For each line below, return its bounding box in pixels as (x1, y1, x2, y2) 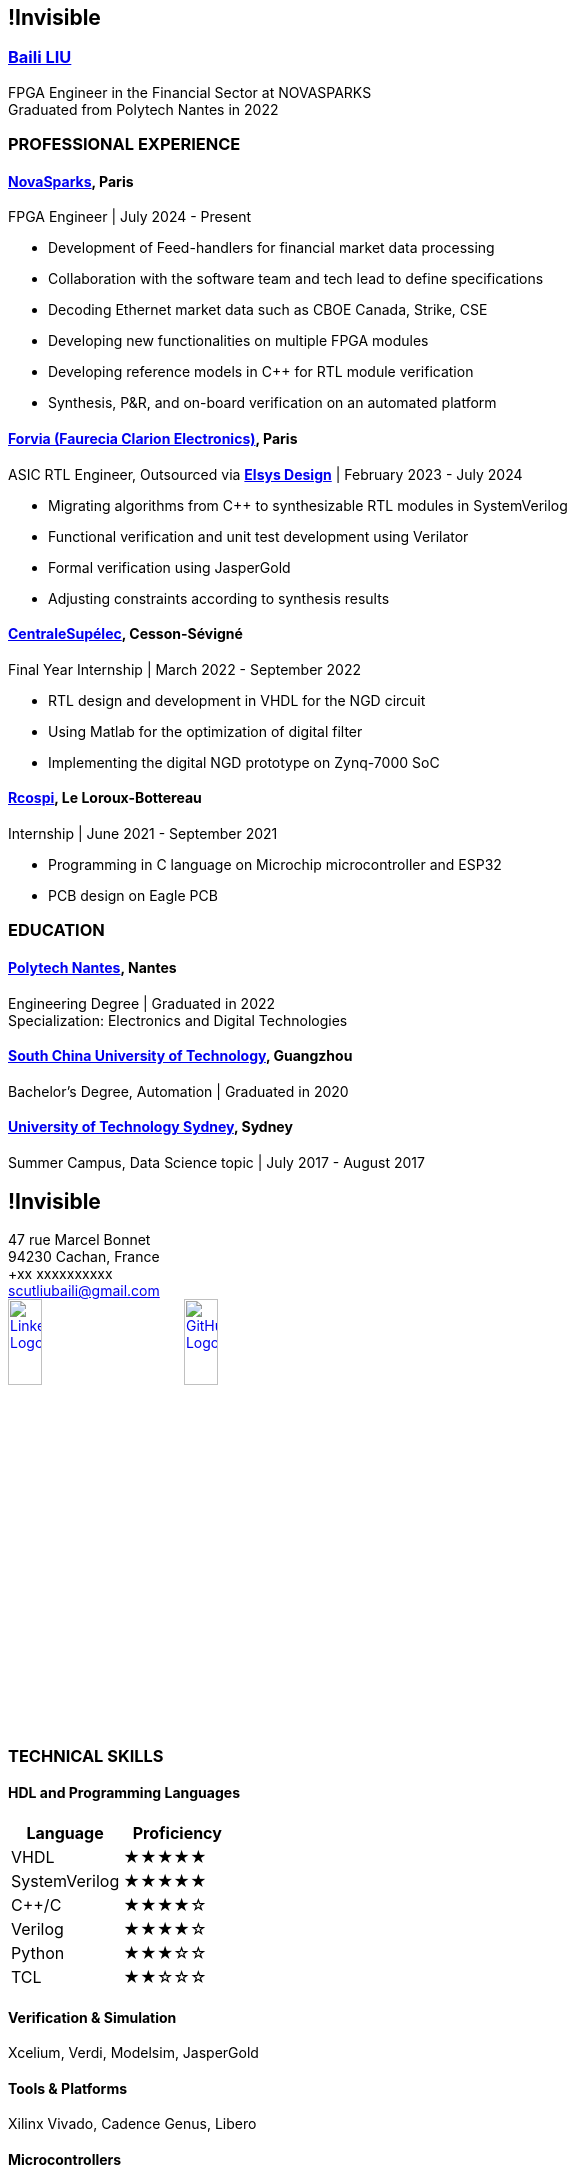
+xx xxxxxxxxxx (8, 1264, 113, 1282)
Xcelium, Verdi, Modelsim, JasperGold (8, 2044, 259, 2062)
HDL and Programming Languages (8, 1784, 240, 1802)
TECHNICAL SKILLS (8, 1745, 164, 1766)
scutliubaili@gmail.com (8, 1281, 160, 1299)
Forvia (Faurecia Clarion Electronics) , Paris (8, 430, 298, 447)
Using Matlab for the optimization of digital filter (48, 722, 363, 740)
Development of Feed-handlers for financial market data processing (48, 239, 495, 257)
